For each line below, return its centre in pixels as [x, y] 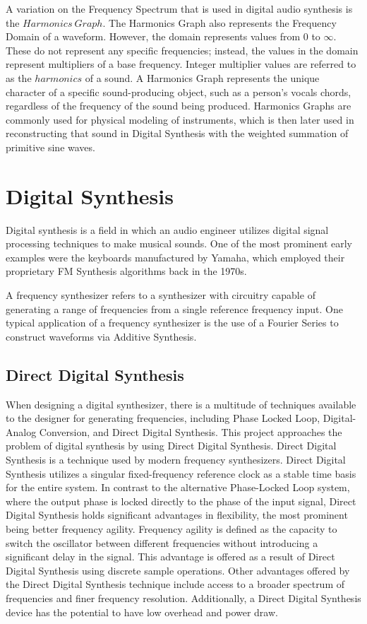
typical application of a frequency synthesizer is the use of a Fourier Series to [172, 323]
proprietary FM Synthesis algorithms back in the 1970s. [126, 271]
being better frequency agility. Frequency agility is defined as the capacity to [172, 528]
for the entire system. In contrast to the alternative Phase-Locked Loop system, [178, 487]
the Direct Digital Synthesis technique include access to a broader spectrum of [175, 584]
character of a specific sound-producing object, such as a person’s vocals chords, [179, 92]
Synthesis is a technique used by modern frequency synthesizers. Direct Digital [176, 459]
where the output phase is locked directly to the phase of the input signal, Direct [181, 501]
